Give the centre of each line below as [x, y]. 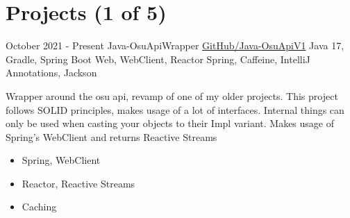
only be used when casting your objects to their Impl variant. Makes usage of [170, 123]
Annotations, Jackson [51, 73]
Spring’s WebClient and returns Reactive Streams [111, 136]
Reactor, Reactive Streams [78, 183]
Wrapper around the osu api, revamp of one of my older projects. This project [172, 95]
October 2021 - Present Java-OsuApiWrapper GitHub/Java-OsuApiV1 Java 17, [175, 45]
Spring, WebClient [61, 160]
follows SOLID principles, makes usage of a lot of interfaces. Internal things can [175, 109]
